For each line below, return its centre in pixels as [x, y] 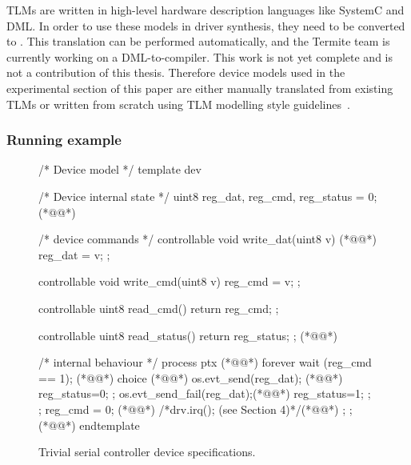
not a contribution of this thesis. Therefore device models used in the [176, 72]
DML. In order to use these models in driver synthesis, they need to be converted [206, 25]
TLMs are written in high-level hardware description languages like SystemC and [205, 10]
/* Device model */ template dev [120, 169]
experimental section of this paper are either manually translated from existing [200, 88]
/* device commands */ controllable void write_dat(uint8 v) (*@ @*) [207, 239]
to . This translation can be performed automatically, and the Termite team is [198, 41]
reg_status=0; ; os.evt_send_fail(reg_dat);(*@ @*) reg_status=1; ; [205, 393]
